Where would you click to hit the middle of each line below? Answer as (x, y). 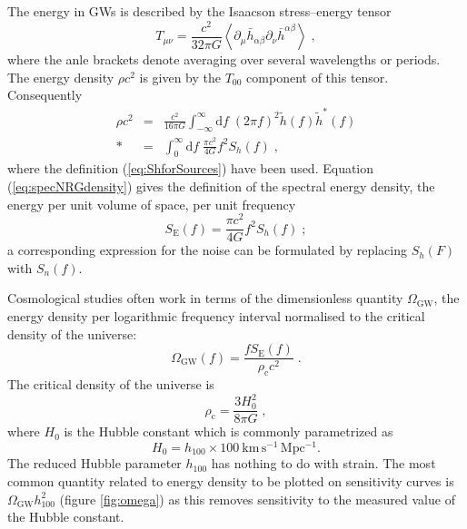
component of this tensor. (318, 77)
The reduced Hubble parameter (94, 463)
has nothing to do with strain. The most (323, 463)
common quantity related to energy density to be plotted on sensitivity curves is (231, 480)
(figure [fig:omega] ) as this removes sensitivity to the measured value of (257, 499)
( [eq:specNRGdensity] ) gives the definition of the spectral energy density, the (221, 186)
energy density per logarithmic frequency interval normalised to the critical (216, 316)
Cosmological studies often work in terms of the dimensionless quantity (205, 298)
